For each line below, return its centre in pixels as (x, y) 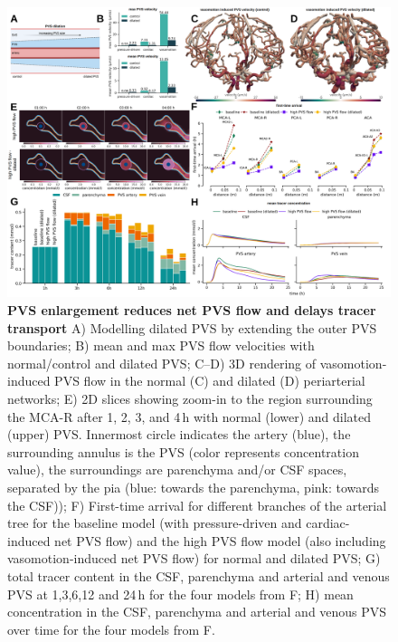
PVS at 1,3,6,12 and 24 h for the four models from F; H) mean (180, 594)
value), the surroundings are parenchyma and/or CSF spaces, (177, 470)
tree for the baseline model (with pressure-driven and (155, 523)
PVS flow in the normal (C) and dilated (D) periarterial (210, 381)
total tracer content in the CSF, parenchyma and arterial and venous (199, 575)
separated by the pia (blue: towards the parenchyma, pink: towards (194, 488)
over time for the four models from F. (111, 629)
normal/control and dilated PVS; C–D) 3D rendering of (162, 363)
